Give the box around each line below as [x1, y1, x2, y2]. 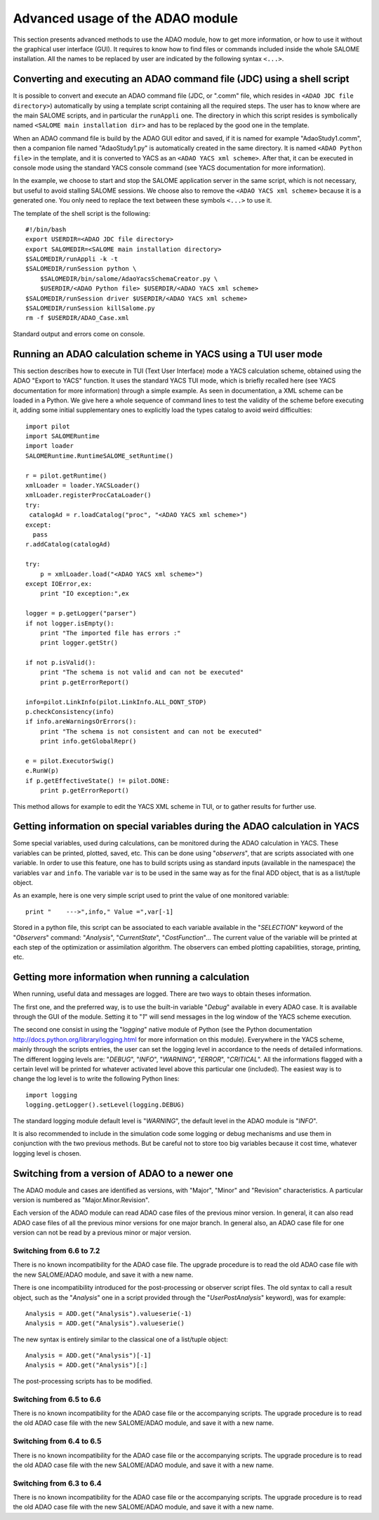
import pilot [25, 422, 70, 430]
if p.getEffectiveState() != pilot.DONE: [25, 777, 170, 784]
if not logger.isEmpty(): [25, 619, 115, 627]
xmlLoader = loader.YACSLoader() [25, 482, 140, 490]
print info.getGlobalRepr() [39, 737, 137, 746]
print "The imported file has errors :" [39, 629, 182, 637]
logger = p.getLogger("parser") [25, 609, 137, 618]
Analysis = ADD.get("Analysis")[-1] [25, 1351, 152, 1360]
